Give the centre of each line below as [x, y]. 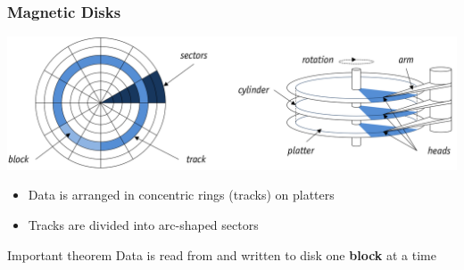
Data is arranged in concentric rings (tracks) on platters [181, 195]
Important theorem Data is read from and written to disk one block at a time [222, 254]
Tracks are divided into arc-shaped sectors [143, 225]
